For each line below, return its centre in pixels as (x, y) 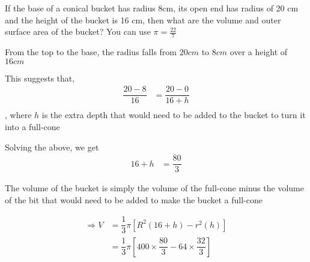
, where (18, 115)
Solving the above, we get (52, 147)
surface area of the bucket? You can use (78, 31)
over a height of (259, 52)
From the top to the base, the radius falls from (91, 52)
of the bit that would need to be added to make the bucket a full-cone (134, 199)
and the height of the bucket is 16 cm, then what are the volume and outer (143, 19)
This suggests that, (40, 78)
